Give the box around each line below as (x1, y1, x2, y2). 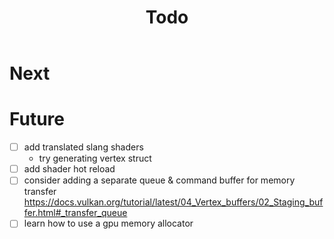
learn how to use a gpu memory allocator (23, 217, 194, 230)
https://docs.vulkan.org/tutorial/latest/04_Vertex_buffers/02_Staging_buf (23, 196, 324, 208)
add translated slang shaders (23, 141, 144, 153)
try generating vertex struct (38, 152, 152, 165)
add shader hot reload (23, 163, 116, 175)
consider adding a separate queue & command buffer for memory (23, 174, 296, 186)
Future (9, 108, 66, 131)
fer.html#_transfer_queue (23, 207, 128, 219)
